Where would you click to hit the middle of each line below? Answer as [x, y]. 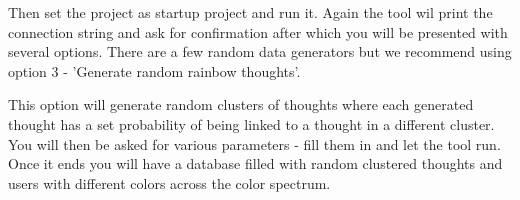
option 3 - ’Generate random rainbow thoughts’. [154, 70]
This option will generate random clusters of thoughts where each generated [241, 104]
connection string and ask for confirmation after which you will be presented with [258, 31]
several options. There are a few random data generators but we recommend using [260, 51]
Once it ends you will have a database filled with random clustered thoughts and [255, 163]
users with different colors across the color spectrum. [169, 182]
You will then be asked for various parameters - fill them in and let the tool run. [254, 143]
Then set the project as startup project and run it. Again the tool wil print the [250, 12]
